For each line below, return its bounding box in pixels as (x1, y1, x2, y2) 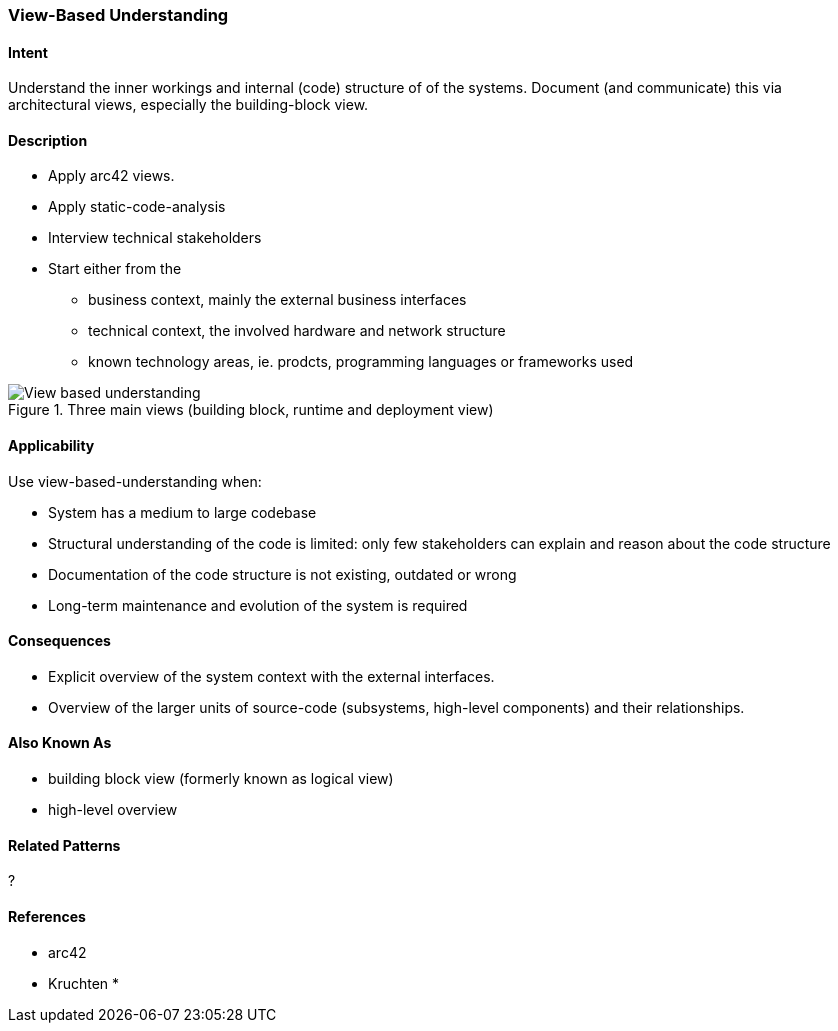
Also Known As (8, 734, 112, 752)
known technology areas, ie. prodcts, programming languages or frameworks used (88, 353, 634, 371)
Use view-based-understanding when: (8, 472, 262, 490)
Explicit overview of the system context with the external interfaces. (48, 667, 495, 685)
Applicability (8, 437, 95, 455)
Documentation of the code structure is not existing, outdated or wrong (48, 565, 517, 583)
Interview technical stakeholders (48, 229, 262, 247)
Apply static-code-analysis (48, 198, 226, 216)
